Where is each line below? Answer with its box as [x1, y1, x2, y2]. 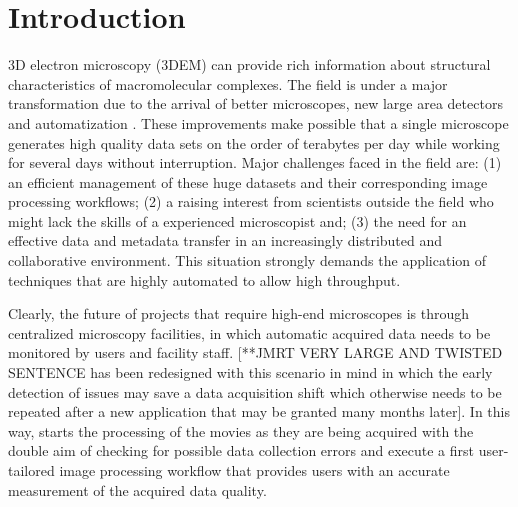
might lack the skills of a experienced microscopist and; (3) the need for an [8, 210, 467, 231]
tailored [8, 460, 55, 480]
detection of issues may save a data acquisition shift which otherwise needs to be [8, 381, 502, 402]
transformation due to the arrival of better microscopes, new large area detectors [8, 93, 503, 114]
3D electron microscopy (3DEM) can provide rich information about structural [8, 54, 491, 75]
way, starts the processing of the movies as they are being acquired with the [8, 420, 474, 441]
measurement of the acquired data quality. [8, 479, 267, 500]
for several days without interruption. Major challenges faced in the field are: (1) [8, 152, 502, 173]
